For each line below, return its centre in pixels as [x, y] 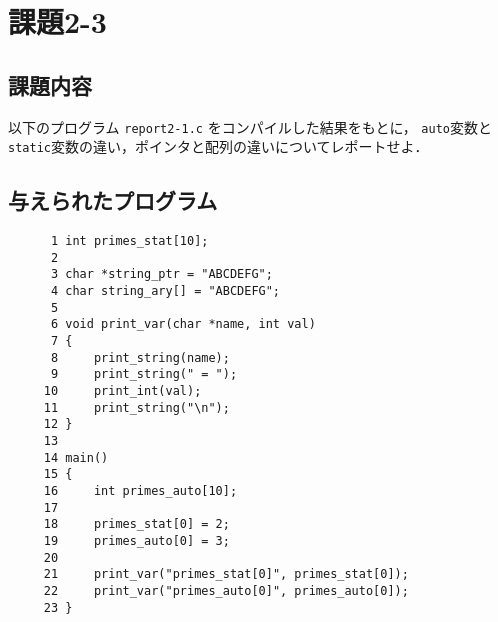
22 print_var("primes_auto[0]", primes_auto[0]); [226, 590]
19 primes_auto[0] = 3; [136, 540]
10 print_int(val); [122, 391]
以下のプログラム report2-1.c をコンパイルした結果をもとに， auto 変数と [250, 126]
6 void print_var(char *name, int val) [183, 324]
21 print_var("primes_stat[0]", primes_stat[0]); [226, 574]
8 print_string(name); [140, 357]
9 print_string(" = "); [144, 374]
